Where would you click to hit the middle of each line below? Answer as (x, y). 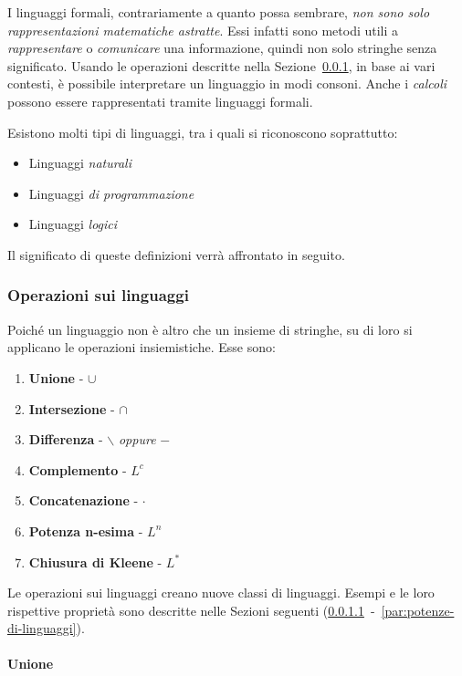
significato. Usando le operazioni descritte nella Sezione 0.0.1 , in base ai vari (221, 65)
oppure (137, 439)
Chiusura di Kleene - (95, 562)
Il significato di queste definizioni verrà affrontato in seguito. (176, 254)
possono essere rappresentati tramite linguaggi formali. (160, 101)
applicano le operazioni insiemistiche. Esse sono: (142, 347)
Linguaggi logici (73, 224)
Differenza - (66, 439)
